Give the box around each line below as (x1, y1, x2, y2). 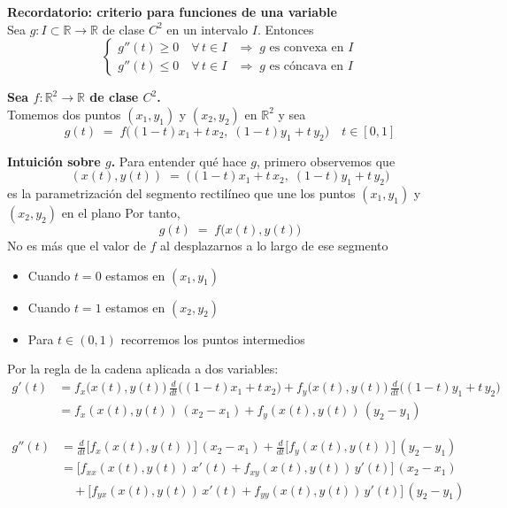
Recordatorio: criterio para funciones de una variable (7, 3, 337, 20)
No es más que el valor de (7, 235, 146, 254)
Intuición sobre (7, 151, 101, 170)
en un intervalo (166, 19, 249, 38)
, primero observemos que (256, 151, 396, 170)
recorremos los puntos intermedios (120, 329, 305, 348)
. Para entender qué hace (111, 151, 247, 170)
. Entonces (257, 19, 314, 38)
